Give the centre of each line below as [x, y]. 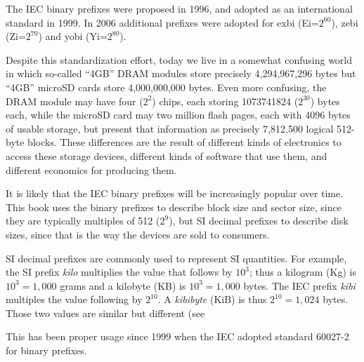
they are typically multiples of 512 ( [83, 221]
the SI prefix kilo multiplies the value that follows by [119, 272]
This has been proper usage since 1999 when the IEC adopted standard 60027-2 [177, 336]
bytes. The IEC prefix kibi [299, 285]
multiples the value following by [74, 299]
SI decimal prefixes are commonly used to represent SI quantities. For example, [176, 258]
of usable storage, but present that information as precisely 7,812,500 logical [170, 128]
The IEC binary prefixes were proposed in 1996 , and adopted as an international [179, 8]
